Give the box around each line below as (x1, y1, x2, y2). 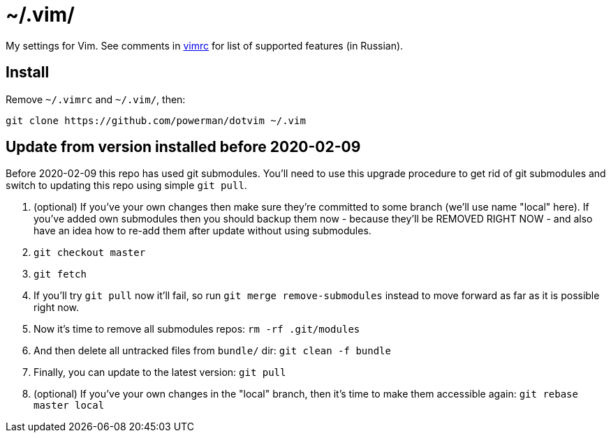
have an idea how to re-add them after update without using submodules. (34, 225, 371, 237)
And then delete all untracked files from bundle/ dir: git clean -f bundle (34, 345, 391, 357)
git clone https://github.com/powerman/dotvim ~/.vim (6, 114, 306, 126)
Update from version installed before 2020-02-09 (6, 138, 361, 156)
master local (34, 400, 105, 411)
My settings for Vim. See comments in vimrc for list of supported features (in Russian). (6, 39, 404, 52)
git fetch (34, 269, 87, 280)
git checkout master (34, 247, 146, 259)
